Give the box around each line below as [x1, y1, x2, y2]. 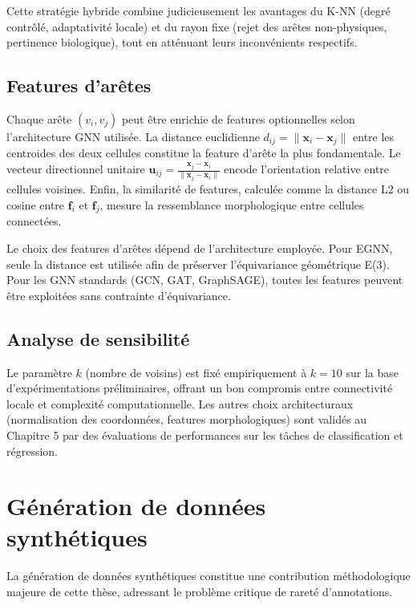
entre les [353, 128, 395, 144]
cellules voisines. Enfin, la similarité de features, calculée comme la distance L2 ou [6, 180, 410, 197]
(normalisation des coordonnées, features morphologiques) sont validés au [6, 411, 367, 428]
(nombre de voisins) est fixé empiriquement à [85, 363, 307, 380]
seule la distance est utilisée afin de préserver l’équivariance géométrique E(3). [6, 255, 390, 272]
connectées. [6, 213, 62, 229]
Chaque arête [6, 110, 72, 127]
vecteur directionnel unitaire [6, 160, 145, 177]
